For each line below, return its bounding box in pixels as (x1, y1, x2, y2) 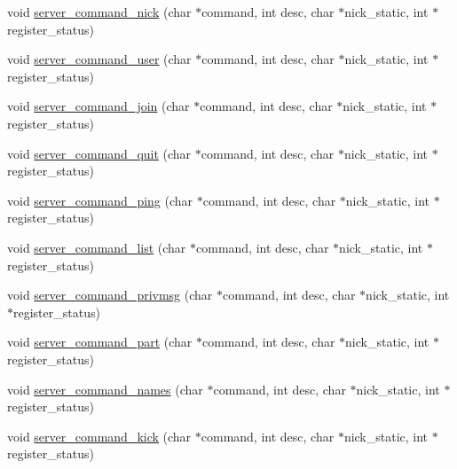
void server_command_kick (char (7, 426, 192, 445)
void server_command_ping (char (7, 191, 193, 209)
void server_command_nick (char (7, 3, 192, 20)
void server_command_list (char (7, 238, 186, 256)
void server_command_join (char (7, 97, 190, 115)
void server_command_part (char (7, 332, 193, 351)
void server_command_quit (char (7, 144, 192, 162)
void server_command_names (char (7, 379, 203, 398)
